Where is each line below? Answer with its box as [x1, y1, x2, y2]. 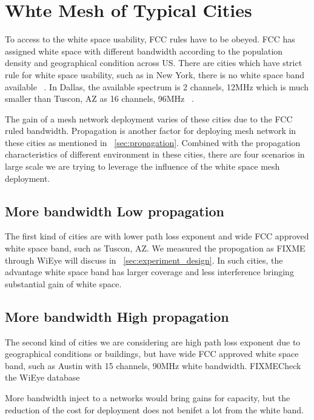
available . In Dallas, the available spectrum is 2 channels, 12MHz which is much [5, 80, 309, 93]
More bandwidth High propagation [5, 307, 229, 325]
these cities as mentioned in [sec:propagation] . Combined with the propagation [5, 136, 301, 148]
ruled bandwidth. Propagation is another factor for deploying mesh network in [5, 124, 296, 137]
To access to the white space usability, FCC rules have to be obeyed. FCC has [5, 33, 295, 45]
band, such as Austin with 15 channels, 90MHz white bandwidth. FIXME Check [5, 359, 301, 372]
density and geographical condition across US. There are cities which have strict [5, 56, 302, 69]
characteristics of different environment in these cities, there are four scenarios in [5, 148, 305, 161]
